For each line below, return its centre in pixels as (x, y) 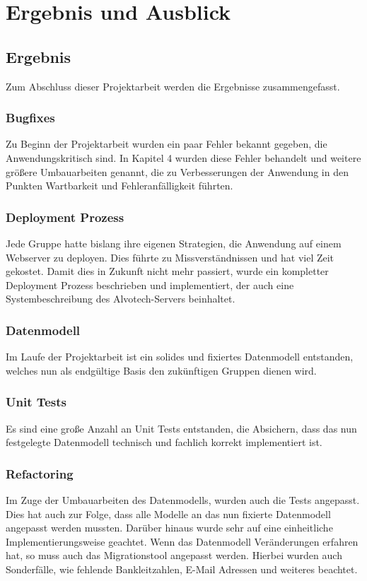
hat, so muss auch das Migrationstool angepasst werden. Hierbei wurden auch (174, 555)
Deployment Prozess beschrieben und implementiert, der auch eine (150, 284)
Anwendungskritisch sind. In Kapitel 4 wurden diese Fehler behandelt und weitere (183, 157)
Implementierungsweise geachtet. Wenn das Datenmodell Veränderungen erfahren (182, 541)
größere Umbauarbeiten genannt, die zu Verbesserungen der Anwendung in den (177, 171)
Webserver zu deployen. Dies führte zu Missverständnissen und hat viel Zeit (170, 257)
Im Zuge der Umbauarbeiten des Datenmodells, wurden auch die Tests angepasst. (183, 499)
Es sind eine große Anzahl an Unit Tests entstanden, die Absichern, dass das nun (181, 428)
